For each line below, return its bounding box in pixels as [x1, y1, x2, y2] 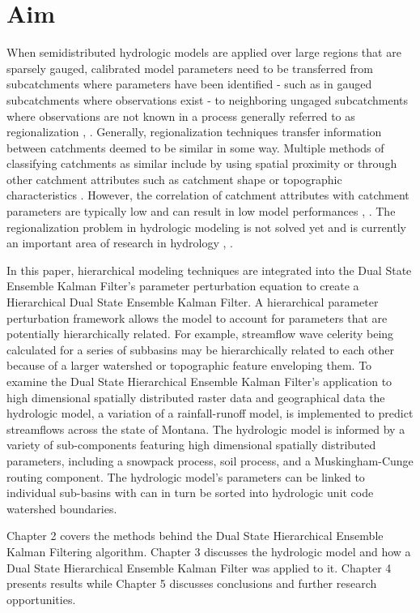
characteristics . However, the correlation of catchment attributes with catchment [6, 186, 409, 204]
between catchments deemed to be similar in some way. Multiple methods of [6, 139, 384, 156]
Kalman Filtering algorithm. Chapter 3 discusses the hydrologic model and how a [6, 542, 411, 559]
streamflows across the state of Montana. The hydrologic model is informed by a [6, 420, 405, 437]
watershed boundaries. [6, 499, 117, 517]
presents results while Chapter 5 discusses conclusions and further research [6, 575, 377, 592]
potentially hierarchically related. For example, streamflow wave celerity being [6, 325, 394, 342]
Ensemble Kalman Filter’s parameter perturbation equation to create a [6, 277, 359, 294]
